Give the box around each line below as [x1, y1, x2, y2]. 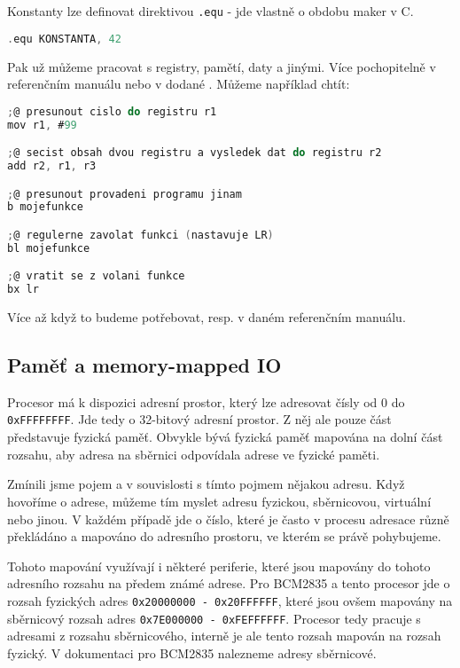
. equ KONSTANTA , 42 [7, 32, 121, 45]
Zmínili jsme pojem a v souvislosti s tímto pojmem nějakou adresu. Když [7, 475, 405, 493]
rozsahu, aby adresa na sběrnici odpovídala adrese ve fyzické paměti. [7, 444, 380, 463]
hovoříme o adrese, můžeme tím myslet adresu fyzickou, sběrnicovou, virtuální [7, 491, 432, 510]
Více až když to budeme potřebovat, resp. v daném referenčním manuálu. [7, 308, 406, 326]
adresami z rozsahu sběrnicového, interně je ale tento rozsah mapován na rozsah [7, 626, 441, 645]
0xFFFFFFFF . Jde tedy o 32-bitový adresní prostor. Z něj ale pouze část [7, 410, 392, 428]
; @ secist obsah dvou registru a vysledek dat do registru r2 [7, 146, 382, 160]
